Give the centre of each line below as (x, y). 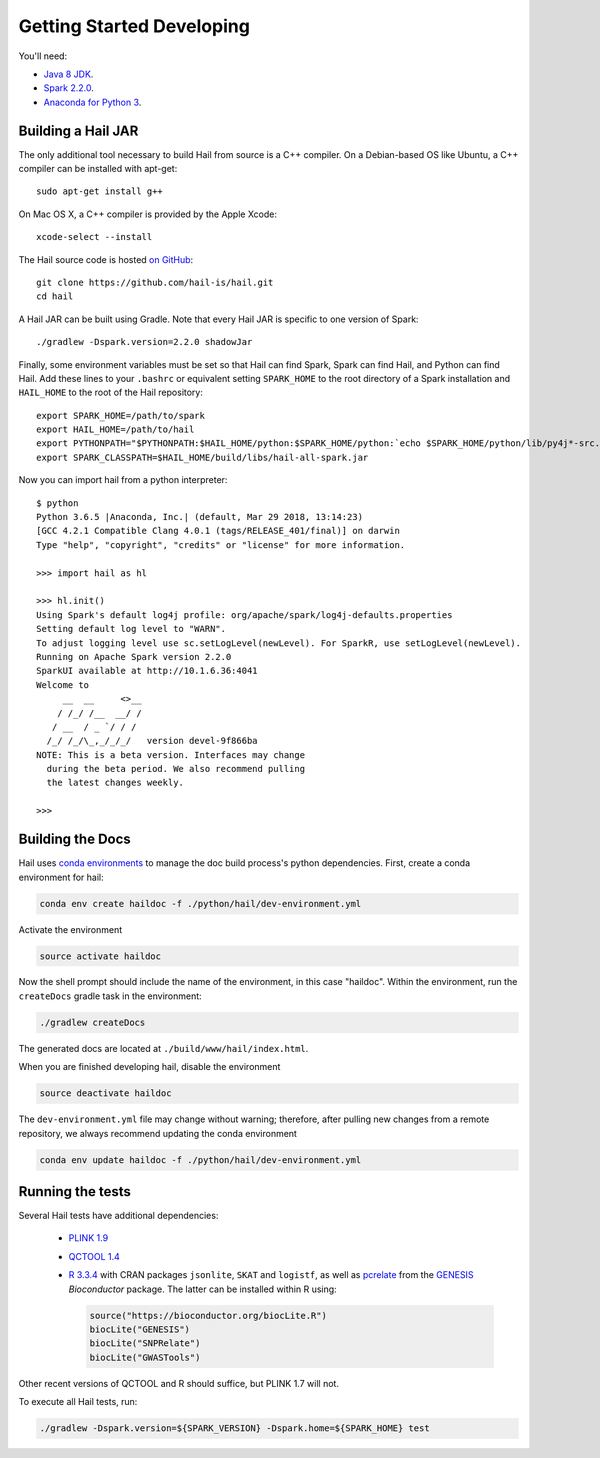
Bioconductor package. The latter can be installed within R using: (202, 1289)
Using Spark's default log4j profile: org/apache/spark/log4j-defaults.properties (244, 614)
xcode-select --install (94, 237)
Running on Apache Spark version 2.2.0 (134, 656)
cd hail (55, 296)
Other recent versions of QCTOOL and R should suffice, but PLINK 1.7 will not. (179, 1383)
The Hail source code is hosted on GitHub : (106, 259)
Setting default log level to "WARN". (131, 629)
